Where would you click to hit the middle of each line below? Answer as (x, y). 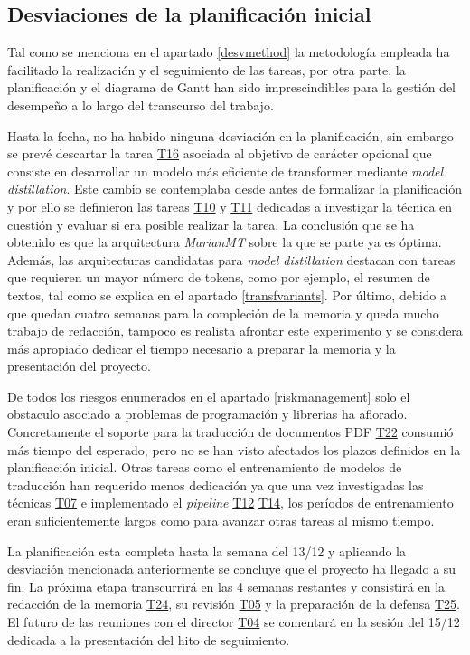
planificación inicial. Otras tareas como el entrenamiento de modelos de (205, 467)
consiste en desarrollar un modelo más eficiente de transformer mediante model (226, 171)
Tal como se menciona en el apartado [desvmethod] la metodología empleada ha (229, 52)
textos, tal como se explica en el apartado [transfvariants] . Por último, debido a (227, 294)
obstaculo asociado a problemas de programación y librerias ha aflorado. (207, 414)
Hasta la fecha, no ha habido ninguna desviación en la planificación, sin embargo (230, 135)
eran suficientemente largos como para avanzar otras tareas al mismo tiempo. (221, 521)
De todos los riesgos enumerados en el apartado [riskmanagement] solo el (209, 396)
